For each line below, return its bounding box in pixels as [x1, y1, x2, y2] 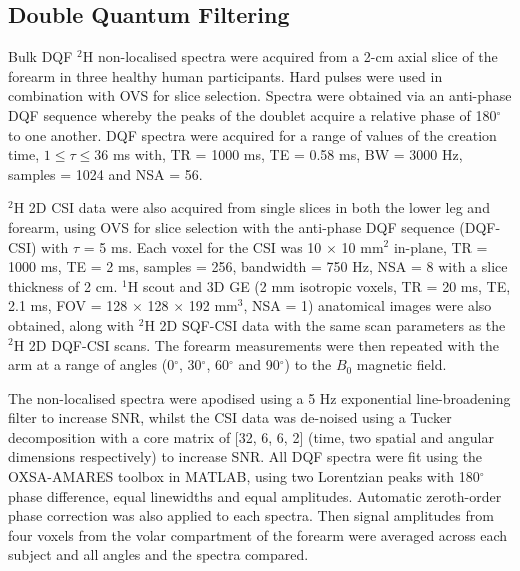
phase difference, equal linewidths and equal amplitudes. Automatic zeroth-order [8, 485, 502, 506]
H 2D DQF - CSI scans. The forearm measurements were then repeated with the [13, 334, 499, 355]
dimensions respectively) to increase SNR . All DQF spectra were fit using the [8, 446, 483, 467]
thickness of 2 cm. [8, 275, 118, 296]
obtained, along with [8, 314, 135, 335]
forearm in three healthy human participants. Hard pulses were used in [8, 65, 443, 86]
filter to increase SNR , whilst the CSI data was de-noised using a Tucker [8, 407, 452, 428]
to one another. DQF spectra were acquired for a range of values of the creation [8, 124, 497, 145]
